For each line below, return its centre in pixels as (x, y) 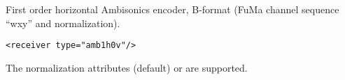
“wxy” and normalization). (63, 23)
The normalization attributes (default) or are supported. (127, 67)
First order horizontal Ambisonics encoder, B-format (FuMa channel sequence (172, 9)
